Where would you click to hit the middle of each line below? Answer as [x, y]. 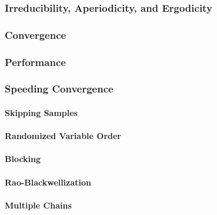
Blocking [23, 159]
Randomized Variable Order [63, 136]
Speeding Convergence [59, 89]
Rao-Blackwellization [48, 182]
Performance [35, 62]
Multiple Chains [38, 205]
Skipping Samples [41, 112]
